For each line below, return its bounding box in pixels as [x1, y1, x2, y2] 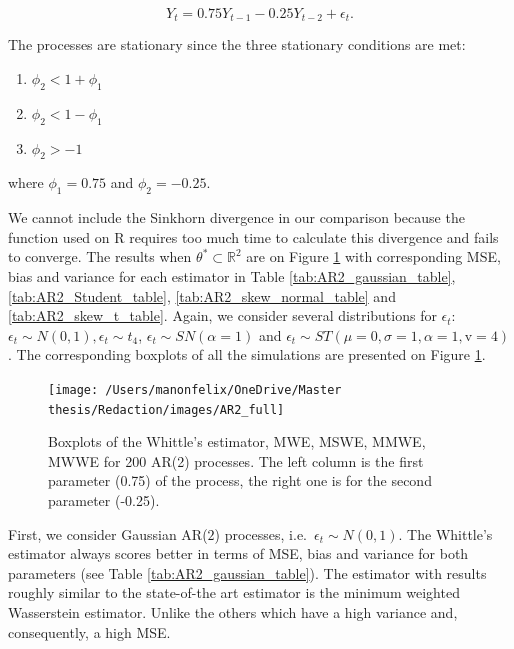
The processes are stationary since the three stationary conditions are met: [8, 34, 466, 55]
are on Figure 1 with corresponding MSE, [246, 246, 501, 267]
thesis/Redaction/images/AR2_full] [48, 402, 285, 417]
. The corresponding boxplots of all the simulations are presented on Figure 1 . [8, 344, 486, 365]
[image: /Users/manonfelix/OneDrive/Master [48, 382, 342, 397]
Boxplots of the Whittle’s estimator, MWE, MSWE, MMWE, [48, 431, 426, 452]
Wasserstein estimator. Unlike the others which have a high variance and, [8, 602, 458, 623]
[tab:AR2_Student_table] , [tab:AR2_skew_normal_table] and [8, 285, 396, 306]
